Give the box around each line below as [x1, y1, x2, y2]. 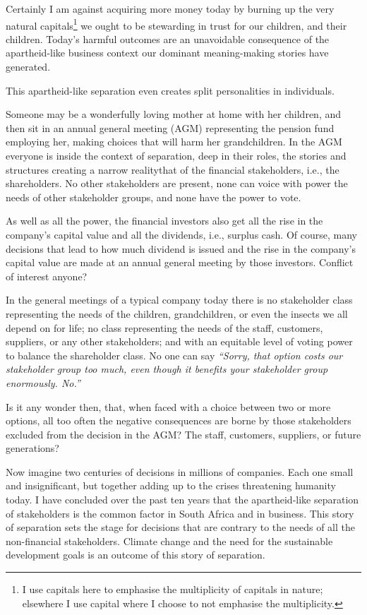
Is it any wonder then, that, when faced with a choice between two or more [6, 399, 331, 414]
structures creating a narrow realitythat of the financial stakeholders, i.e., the [6, 162, 339, 177]
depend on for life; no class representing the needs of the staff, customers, [6, 320, 323, 335]
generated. [6, 59, 51, 74]
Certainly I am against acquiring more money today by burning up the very [6, 1, 335, 16]
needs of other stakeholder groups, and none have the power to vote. [6, 189, 301, 204]
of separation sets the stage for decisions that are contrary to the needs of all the [6, 520, 355, 535]
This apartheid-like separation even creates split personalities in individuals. [6, 83, 335, 97]
